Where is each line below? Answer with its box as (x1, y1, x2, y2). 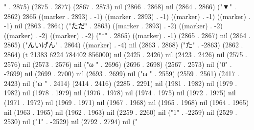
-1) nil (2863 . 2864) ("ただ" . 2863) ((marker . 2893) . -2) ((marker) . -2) (4, 21, 223, 31)
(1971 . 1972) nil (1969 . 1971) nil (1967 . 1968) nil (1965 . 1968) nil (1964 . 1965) (4, 97, 249, 107)
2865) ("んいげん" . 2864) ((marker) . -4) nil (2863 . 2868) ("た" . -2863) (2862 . (4, 40, 243, 50)
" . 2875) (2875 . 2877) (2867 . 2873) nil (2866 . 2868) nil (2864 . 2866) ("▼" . (4, 1, 236, 11)
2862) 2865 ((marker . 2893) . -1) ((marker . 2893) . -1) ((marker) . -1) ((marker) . (4, 11, 251, 21)
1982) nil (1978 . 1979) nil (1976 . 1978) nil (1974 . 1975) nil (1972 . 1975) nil (4, 87, 236, 98)
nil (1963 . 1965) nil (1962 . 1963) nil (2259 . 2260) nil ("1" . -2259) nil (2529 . (4, 107, 237, 117)
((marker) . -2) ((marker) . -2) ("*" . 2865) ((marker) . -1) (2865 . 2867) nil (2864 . (4, 30, 251, 40)
